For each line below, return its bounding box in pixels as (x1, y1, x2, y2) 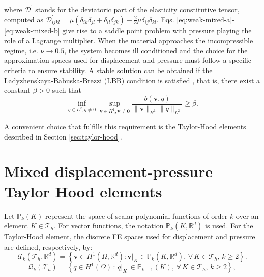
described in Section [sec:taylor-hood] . (4, 131, 122, 142)
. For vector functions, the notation (54, 220, 164, 231)
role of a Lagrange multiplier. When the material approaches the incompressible (4, 35, 253, 46)
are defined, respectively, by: (4, 241, 93, 252)
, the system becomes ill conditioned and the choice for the (64, 45, 248, 55)
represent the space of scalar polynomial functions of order (45, 210, 228, 221)
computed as (4, 14, 44, 24)
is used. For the (205, 220, 253, 231)
